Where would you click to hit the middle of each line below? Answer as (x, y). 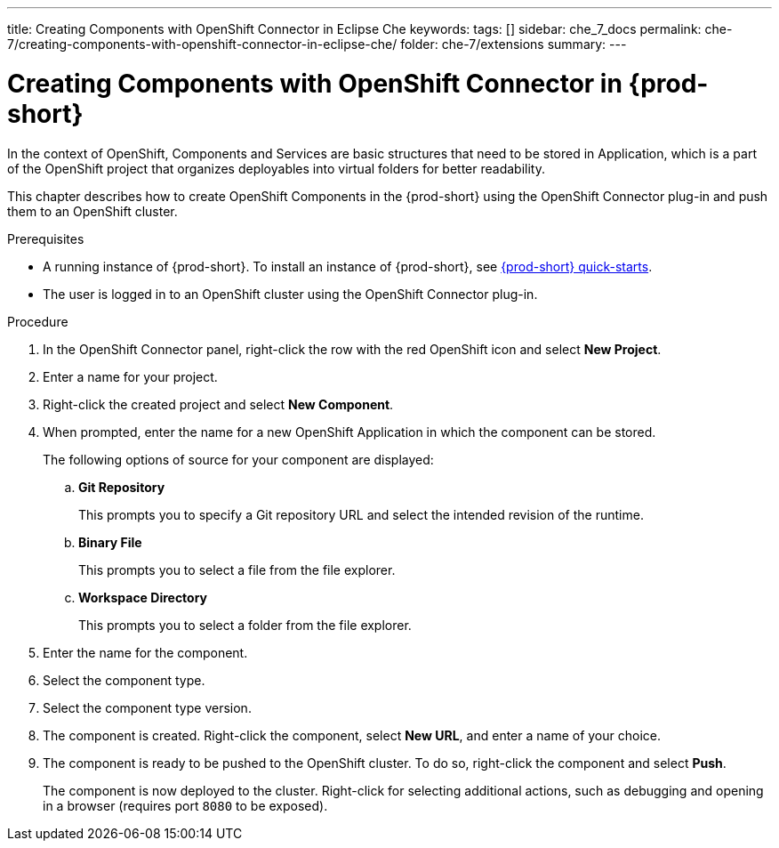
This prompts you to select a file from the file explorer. (237, 569)
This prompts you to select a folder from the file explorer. (245, 625)
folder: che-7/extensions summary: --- (514, 44)
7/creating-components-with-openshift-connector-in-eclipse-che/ (202, 44)
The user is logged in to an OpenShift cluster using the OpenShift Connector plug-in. (290, 294)
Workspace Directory (143, 597)
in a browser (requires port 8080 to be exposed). (185, 805)
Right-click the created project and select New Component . (218, 404)
